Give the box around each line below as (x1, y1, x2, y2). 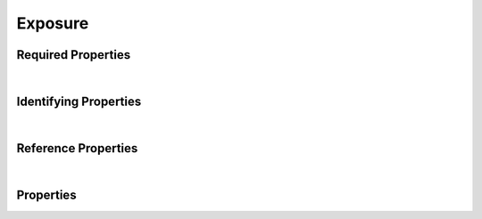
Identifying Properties (16, 93, 142, 109)
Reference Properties (16, 141, 138, 156)
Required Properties (16, 47, 131, 62)
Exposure (16, 13, 89, 33)
